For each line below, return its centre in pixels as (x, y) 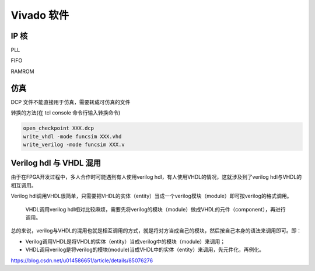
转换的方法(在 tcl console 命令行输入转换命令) (66, 113)
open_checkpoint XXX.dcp (59, 128)
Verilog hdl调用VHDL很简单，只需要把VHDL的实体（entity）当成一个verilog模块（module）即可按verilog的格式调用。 (151, 196)
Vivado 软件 (40, 15)
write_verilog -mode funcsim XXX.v (74, 144)
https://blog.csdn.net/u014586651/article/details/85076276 (82, 260)
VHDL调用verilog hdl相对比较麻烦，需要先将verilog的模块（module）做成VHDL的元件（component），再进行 (155, 209)
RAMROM (22, 71)
